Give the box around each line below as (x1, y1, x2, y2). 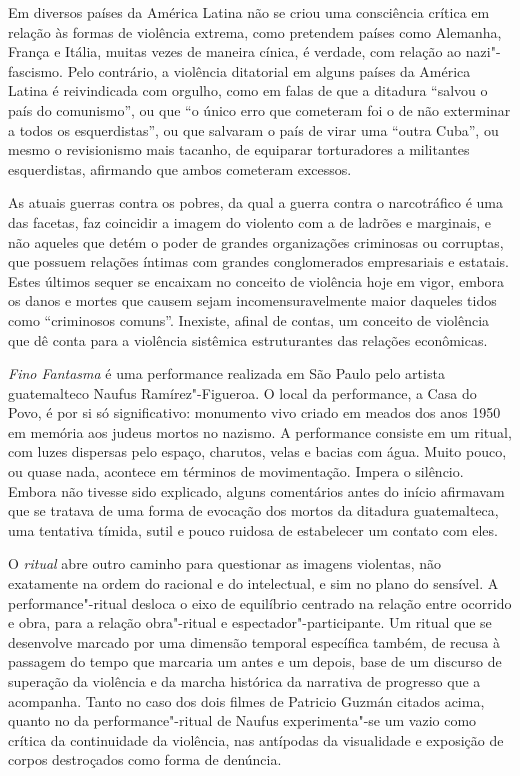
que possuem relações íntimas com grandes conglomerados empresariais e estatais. (8, 251, 509, 272)
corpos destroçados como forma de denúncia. (8, 749, 282, 770)
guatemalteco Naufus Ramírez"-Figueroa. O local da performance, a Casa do (8, 382, 477, 403)
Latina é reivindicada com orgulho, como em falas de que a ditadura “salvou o (8, 80, 488, 101)
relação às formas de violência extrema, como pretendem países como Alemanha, (8, 21, 502, 42)
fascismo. (8, 60, 63, 81)
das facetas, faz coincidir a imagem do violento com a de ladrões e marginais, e (8, 211, 491, 232)
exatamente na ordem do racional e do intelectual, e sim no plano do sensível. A (8, 573, 499, 594)
